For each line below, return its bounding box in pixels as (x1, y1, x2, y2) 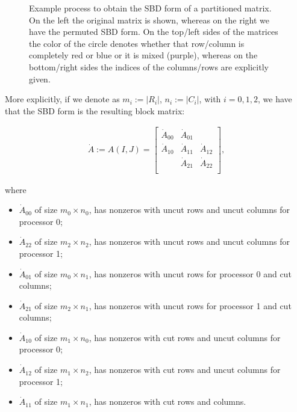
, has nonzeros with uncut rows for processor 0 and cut (89, 267, 292, 280)
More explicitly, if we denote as (5, 93, 120, 105)
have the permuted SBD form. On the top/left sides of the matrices (29, 25, 278, 38)
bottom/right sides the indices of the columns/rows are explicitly (29, 60, 269, 73)
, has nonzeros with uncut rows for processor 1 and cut (89, 299, 292, 312)
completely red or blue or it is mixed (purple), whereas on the (29, 49, 258, 61)
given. (29, 72, 51, 85)
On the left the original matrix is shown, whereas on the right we (29, 13, 269, 26)
